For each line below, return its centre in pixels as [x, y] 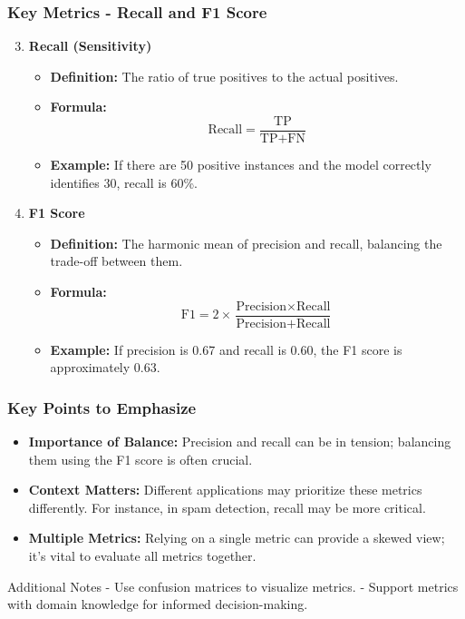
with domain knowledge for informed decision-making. [158, 604]
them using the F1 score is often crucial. [140, 459]
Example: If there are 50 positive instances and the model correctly [241, 165]
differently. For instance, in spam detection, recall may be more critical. [227, 507]
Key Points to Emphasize [102, 407]
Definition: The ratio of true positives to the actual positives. [224, 76]
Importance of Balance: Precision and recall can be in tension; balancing [240, 442]
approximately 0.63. [105, 367]
